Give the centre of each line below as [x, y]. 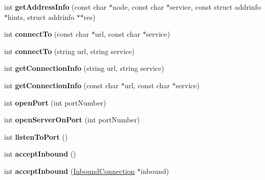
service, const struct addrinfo [215, 7]
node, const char [138, 7]
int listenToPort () [36, 136]
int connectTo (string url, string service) [69, 51]
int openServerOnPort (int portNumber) [72, 120]
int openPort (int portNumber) [55, 102]
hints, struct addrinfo [41, 17]
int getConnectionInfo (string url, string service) [84, 68]
